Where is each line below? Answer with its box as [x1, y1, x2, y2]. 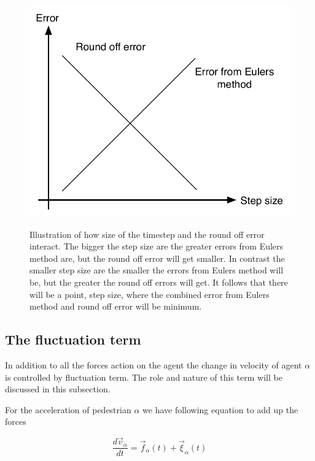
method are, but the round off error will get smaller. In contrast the [29, 251, 285, 264]
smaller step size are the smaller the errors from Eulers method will [29, 264, 284, 276]
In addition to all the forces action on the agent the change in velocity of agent [5, 359, 302, 371]
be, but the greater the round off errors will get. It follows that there [29, 276, 288, 289]
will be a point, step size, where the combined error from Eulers [29, 288, 270, 300]
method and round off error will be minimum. [29, 300, 202, 313]
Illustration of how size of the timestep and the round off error [29, 227, 265, 240]
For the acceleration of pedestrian [5, 403, 131, 416]
